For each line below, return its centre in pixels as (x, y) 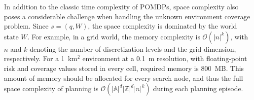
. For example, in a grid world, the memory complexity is (114, 36)
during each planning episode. (198, 88)
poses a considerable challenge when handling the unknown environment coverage (127, 16)
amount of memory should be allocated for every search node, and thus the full (124, 78)
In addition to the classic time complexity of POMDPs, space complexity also (121, 6)
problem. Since (26, 26)
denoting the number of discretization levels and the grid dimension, (133, 49)
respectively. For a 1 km (41, 58)
